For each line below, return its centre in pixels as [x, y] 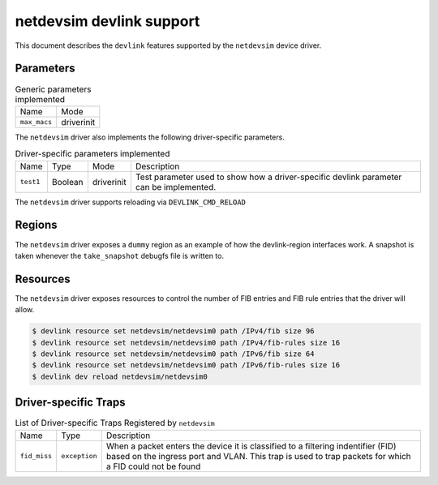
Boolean [68, 182]
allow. [25, 310]
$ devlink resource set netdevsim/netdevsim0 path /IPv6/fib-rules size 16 [186, 365]
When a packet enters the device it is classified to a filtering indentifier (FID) [251, 446]
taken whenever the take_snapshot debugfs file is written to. [120, 255]
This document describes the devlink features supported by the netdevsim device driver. [168, 45]
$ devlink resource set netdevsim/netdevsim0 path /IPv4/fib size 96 [173, 331]
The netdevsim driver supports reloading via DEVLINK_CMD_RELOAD [131, 202]
